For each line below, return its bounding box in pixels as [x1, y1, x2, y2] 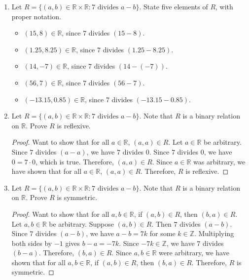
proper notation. [11, 11, 61, 21]
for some [149, 228, 176, 239]
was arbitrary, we [193, 156, 246, 166]
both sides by [11, 238, 52, 248]
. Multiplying [194, 228, 234, 239]
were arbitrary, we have [159, 247, 229, 258]
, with [215, 1, 233, 11]
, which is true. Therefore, [36, 156, 114, 166]
